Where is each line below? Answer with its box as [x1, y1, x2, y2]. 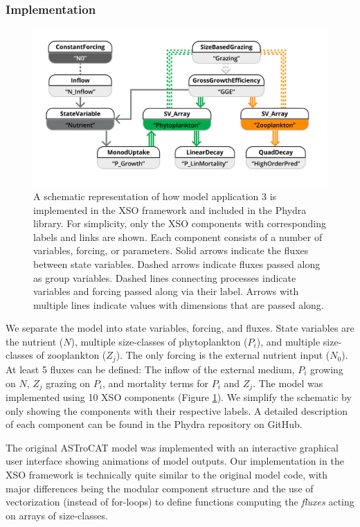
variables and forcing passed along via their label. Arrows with [33, 284, 299, 298]
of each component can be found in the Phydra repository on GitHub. [6, 417, 303, 431]
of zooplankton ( [36, 348, 107, 362]
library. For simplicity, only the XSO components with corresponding [33, 216, 327, 231]
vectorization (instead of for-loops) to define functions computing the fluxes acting [6, 494, 354, 509]
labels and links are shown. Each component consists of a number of [33, 229, 323, 244]
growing [309, 361, 343, 376]
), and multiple [256, 334, 321, 348]
